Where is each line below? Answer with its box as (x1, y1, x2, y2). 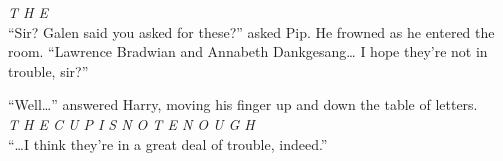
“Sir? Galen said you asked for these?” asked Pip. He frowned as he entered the (8, 21, 495, 42)
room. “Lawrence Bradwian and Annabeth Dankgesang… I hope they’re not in (8, 41, 488, 62)
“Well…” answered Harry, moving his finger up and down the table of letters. (8, 94, 478, 115)
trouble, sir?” (8, 60, 89, 81)
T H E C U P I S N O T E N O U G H (8, 113, 255, 134)
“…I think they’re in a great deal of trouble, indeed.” (8, 133, 328, 154)
